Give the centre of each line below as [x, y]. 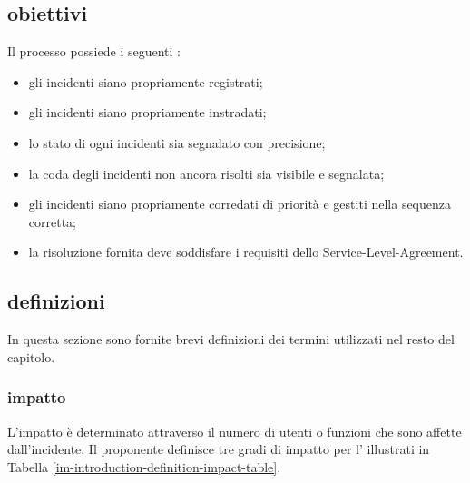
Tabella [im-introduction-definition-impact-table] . [144, 466]
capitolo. [31, 356]
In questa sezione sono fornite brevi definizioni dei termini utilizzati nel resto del [231, 339]
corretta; [52, 221]
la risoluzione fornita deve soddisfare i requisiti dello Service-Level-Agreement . [246, 252]
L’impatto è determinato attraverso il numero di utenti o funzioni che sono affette [235, 431]
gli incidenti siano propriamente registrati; [146, 81]
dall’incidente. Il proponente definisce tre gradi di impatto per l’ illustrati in [219, 449]
